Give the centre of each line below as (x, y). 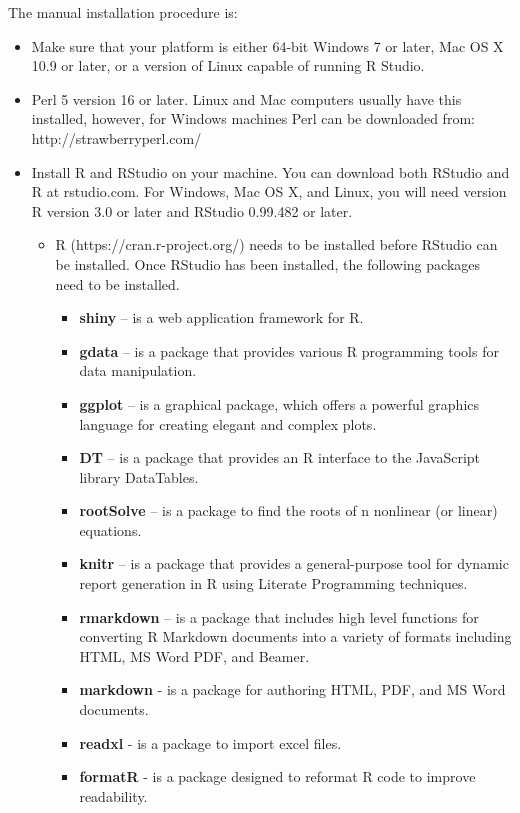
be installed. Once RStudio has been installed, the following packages (268, 263)
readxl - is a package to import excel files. (210, 742)
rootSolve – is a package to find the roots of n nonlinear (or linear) (288, 510)
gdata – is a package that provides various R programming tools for (289, 350)
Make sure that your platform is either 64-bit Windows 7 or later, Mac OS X (267, 45)
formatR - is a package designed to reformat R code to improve (277, 776)
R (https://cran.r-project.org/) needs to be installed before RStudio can (276, 244)
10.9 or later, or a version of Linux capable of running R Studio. (228, 65)
